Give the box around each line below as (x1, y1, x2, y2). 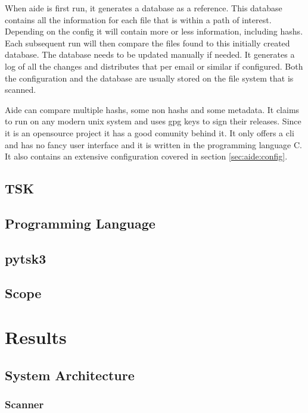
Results (5, 325, 67, 349)
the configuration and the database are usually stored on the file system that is (5, 71, 294, 84)
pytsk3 (5, 249, 46, 267)
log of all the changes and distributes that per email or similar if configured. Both (5, 60, 303, 72)
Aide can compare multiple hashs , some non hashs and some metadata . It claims (5, 103, 300, 115)
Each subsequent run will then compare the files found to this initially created (5, 36, 290, 49)
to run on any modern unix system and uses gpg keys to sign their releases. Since (5, 115, 301, 127)
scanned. (5, 83, 36, 96)
